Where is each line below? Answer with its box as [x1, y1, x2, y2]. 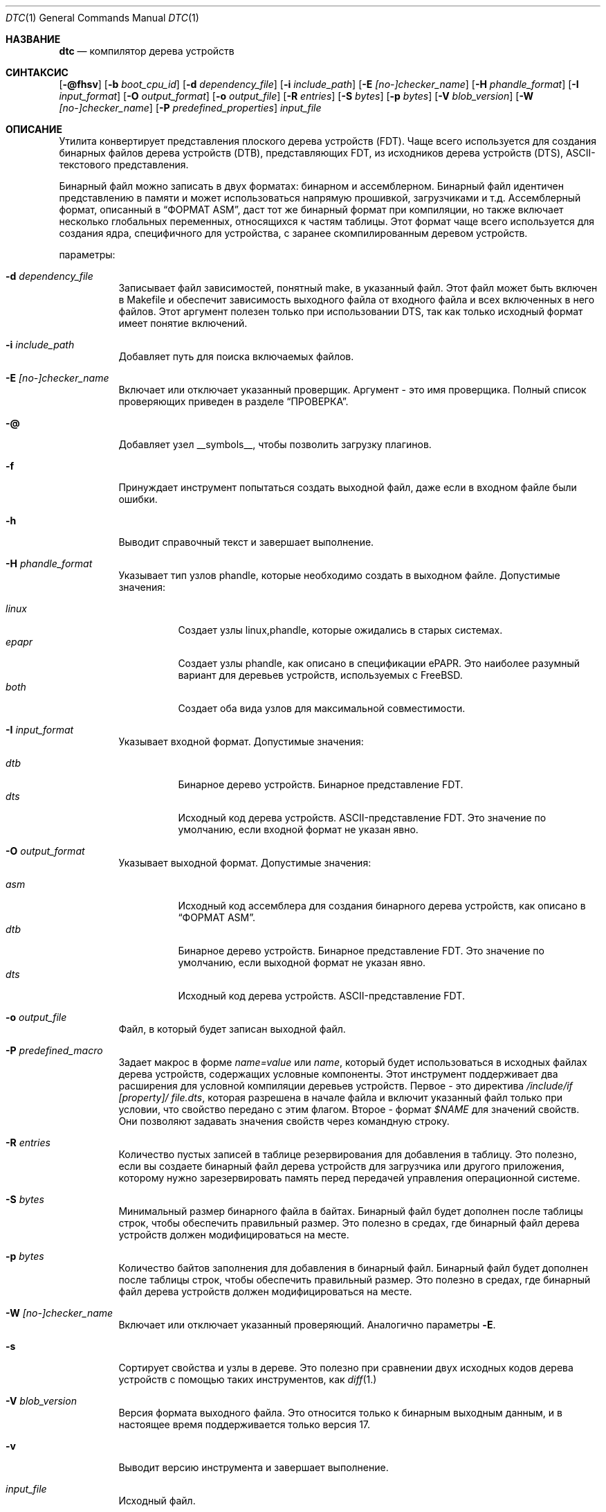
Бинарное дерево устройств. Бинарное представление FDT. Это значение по [178, 945, 544, 957]
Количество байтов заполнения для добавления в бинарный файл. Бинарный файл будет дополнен [118, 1262, 588, 1274]
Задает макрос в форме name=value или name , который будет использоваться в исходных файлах [118, 1056, 587, 1068]
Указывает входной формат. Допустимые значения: [118, 736, 364, 747]
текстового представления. [59, 159, 189, 170]
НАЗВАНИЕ [6, 33, 61, 45]
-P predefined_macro [6, 1044, 103, 1056]
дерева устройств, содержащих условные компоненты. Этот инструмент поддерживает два [118, 1068, 558, 1080]
